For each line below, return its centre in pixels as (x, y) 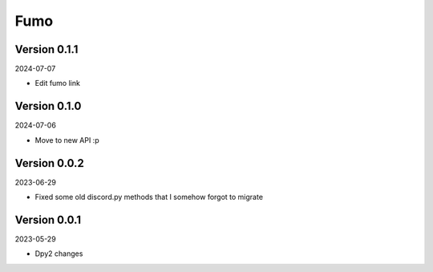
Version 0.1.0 (48, 106)
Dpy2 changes (59, 254)
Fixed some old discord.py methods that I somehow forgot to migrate (149, 197)
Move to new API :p (67, 140)
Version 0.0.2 (49, 163)
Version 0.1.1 (47, 49)
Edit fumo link (57, 83)
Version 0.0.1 (48, 219)
